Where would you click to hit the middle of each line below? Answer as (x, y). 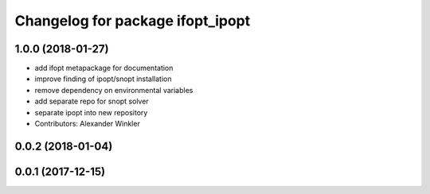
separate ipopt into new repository (91, 112)
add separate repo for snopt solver (92, 101)
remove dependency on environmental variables (114, 90)
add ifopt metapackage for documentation (104, 68)
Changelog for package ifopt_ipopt (133, 21)
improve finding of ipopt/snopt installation (103, 79)
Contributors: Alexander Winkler (88, 124)
